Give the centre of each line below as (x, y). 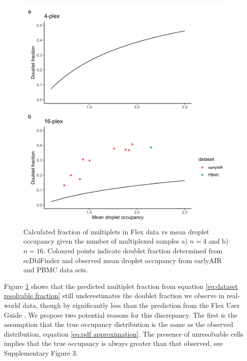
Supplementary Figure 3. (41, 352)
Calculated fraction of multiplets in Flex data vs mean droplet (116, 231)
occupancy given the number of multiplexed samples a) (105, 241)
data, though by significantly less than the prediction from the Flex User (131, 305)
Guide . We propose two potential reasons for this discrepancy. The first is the (121, 314)
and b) (218, 241)
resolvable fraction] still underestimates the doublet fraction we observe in (114, 295)
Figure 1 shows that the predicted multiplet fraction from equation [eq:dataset (121, 286)
